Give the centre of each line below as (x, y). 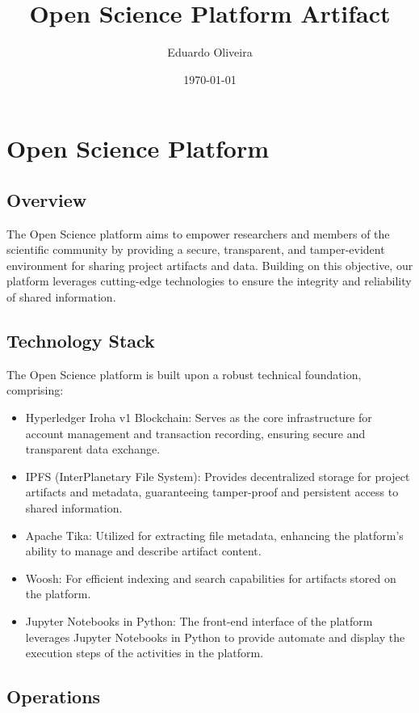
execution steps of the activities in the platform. (145, 653)
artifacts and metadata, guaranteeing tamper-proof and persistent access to (212, 492)
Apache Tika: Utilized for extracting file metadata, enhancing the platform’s (214, 535)
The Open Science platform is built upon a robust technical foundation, (184, 374)
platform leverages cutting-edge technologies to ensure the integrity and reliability (209, 281)
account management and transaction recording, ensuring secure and (195, 433)
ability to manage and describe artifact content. (143, 551)
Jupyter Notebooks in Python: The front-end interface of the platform (199, 621)
